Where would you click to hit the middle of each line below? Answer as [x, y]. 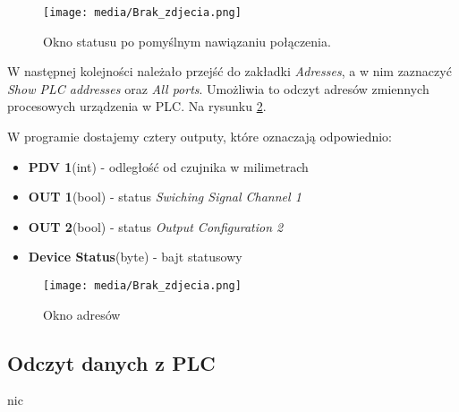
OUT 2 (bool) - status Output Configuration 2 [156, 226]
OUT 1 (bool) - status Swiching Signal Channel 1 [165, 197]
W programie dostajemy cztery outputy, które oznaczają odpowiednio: [200, 137]
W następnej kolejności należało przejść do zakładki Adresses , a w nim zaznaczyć [229, 71]
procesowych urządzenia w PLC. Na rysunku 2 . [137, 106]
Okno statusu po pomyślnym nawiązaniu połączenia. [187, 41]
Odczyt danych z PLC [111, 362]
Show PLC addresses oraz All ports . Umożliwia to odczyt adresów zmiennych [218, 88]
